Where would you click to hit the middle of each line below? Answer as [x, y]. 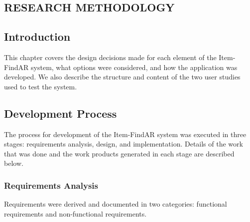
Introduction [37, 37]
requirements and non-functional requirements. [75, 213]
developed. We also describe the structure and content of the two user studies [122, 77]
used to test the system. [41, 86]
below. [14, 163]
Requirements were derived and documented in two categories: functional [116, 204]
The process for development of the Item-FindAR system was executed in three [125, 134]
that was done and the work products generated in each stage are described [119, 153]
